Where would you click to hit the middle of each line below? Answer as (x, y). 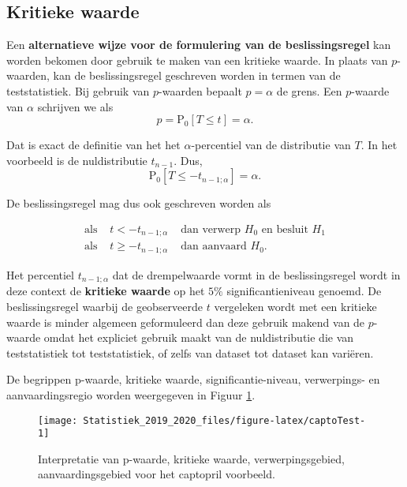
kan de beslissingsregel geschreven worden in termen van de (197, 75)
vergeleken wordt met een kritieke (295, 306)
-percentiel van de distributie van (271, 145)
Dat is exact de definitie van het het (93, 145)
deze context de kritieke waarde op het (106, 291)
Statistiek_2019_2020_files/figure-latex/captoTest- (224, 420)
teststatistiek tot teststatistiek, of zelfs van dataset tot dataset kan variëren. (190, 352)
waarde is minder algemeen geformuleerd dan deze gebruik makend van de (186, 322)
